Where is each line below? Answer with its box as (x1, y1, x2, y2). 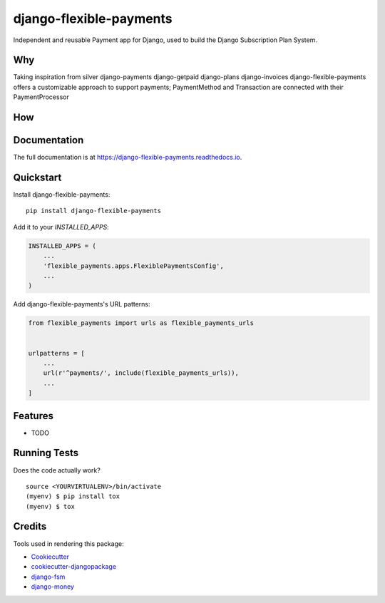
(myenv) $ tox (26, 502, 75, 510)
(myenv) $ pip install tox (26, 493, 120, 500)
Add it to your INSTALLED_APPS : (13, 222, 110, 231)
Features (13, 410, 53, 422)
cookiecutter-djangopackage (31, 562, 117, 571)
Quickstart (13, 171, 62, 183)
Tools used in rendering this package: (13, 539, 124, 548)
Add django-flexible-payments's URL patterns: (13, 300, 150, 309)
